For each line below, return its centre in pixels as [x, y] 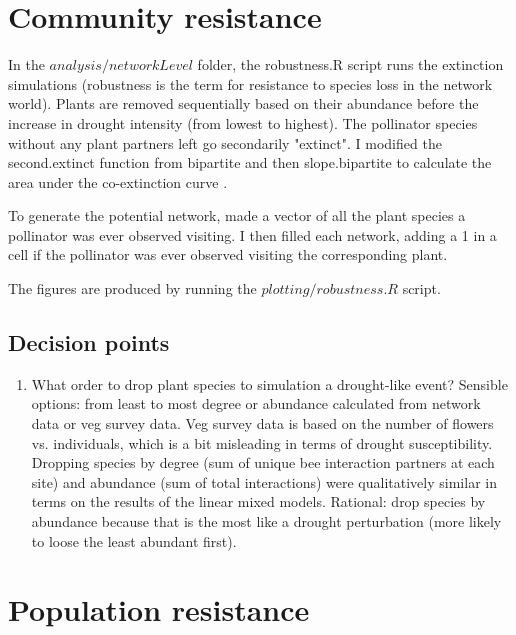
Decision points [89, 342]
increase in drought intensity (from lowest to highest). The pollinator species [243, 122]
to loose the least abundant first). [134, 540]
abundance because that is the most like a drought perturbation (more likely [266, 521]
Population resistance [159, 609]
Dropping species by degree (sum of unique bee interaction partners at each [263, 462]
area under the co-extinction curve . [118, 181]
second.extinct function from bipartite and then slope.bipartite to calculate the [250, 162]
